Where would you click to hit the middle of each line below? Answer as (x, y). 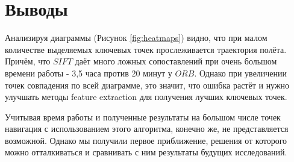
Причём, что (28, 61)
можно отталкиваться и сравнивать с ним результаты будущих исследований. (146, 152)
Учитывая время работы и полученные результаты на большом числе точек (143, 117)
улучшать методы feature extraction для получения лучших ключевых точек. (146, 97)
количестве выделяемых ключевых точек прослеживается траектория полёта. (146, 49)
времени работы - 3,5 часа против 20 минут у (89, 73)
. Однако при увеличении (241, 73)
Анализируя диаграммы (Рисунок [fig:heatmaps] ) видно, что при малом (136, 38)
